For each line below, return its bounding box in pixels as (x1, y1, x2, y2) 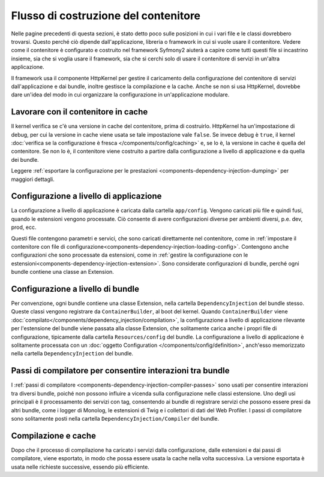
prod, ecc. (11, 224, 37, 231)
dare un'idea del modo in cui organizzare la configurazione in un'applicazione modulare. (11, 91, 230, 98)
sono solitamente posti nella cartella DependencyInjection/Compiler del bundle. (11, 415, 219, 422)
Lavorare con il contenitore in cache (11, 107, 148, 117)
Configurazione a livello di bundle (11, 283, 139, 294)
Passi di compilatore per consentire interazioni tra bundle (11, 366, 230, 376)
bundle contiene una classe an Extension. (11, 268, 114, 276)
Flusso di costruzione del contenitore (11, 9, 201, 22)
